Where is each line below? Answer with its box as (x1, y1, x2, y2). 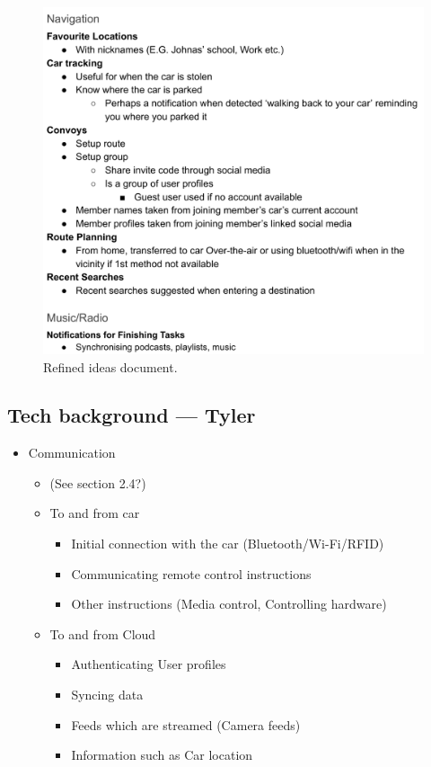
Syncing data (71, 685, 144, 704)
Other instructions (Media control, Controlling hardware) (71, 594, 387, 613)
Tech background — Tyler (7, 401, 256, 429)
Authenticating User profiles (71, 655, 226, 673)
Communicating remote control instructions (71, 564, 312, 583)
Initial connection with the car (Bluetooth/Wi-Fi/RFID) (71, 534, 384, 553)
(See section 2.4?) (49, 473, 146, 492)
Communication (28, 443, 116, 462)
